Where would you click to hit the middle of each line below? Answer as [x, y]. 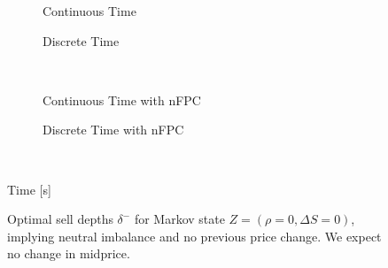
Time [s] [29, 189]
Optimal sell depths [60, 219]
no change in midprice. [69, 253]
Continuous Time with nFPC [122, 100]
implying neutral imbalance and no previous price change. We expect [194, 236]
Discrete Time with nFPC [113, 130]
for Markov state [179, 219]
